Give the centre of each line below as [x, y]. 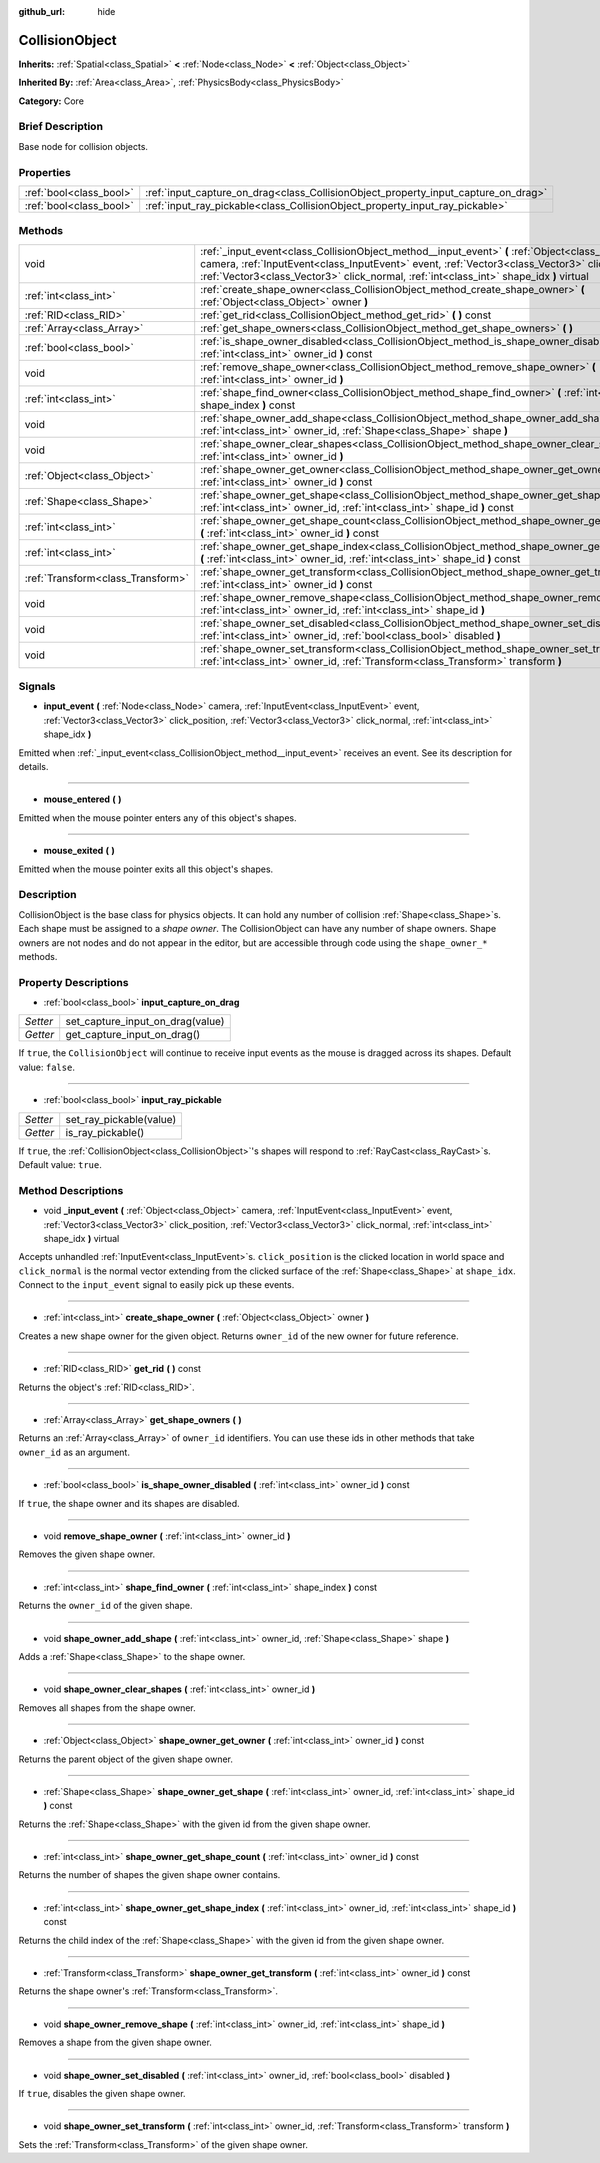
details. [33, 767]
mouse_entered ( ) [82, 799]
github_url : [41, 11]
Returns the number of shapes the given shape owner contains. [149, 1875]
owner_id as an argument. [74, 1452]
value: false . [46, 1067]
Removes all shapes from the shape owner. [107, 1707]
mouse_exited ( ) [79, 851]
